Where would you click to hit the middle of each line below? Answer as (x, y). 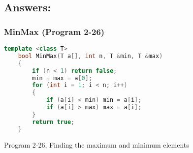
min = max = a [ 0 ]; (62, 78)
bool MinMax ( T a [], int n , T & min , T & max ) (90, 56)
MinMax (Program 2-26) (54, 31)
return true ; (53, 122)
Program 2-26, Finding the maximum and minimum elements (96, 144)
